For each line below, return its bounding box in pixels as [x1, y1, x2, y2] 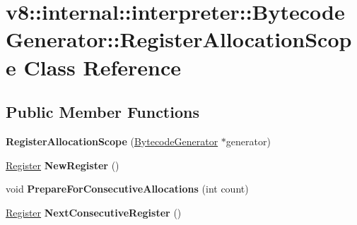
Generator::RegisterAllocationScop [6, 25, 352, 54]
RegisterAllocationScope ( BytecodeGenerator [6, 133, 218, 148]
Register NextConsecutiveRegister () [6, 205, 182, 219]
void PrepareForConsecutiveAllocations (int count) [6, 181, 249, 196]
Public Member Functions [6, 101, 199, 123]
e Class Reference [6, 52, 181, 81]
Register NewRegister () [6, 157, 119, 172]
